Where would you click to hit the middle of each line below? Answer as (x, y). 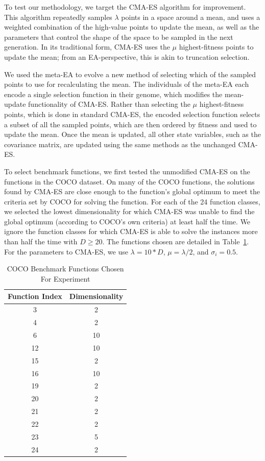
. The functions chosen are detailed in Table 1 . (176, 241)
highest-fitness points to (216, 47)
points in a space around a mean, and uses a (191, 17)
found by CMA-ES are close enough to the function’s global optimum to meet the (132, 191)
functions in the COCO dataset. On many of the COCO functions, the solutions (129, 181)
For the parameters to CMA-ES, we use (66, 251)
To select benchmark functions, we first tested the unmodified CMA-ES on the (127, 171)
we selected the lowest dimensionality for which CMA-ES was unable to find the (129, 211)
